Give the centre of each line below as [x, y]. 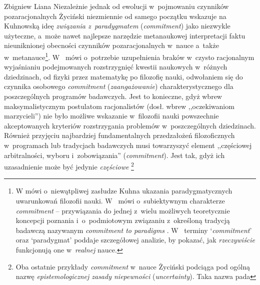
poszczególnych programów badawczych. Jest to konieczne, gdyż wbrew [113, 96]
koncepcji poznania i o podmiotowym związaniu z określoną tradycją [123, 220]
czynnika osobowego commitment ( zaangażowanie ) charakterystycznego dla [119, 86]
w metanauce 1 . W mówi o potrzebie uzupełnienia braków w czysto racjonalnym [129, 56]
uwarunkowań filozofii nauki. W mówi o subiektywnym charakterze [120, 200]
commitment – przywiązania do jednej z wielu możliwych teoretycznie [123, 210]
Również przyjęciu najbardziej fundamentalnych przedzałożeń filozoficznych [119, 135]
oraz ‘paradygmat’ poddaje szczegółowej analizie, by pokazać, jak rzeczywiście [135, 240]
